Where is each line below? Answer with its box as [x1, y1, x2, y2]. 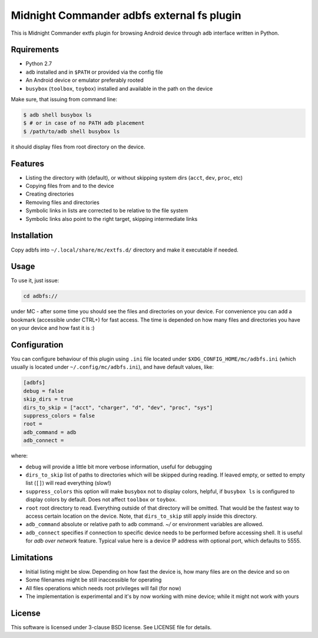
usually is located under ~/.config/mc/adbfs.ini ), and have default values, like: [11, 363, 214, 371]
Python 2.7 [25, 60, 52, 67]
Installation [11, 230, 53, 241]
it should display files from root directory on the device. [11, 143, 145, 150]
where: [11, 452, 28, 460]
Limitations [11, 553, 53, 563]
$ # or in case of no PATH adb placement [23, 120, 145, 127]
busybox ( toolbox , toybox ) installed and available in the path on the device [25, 85, 213, 92]
